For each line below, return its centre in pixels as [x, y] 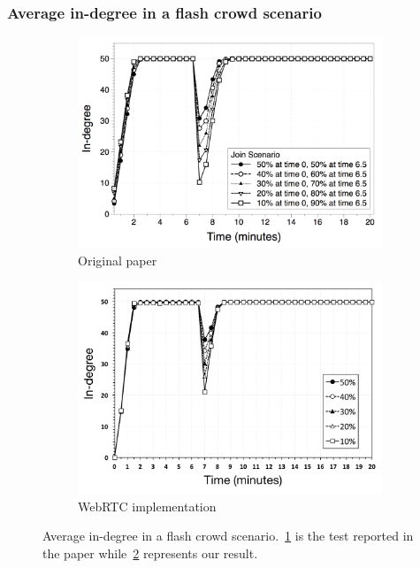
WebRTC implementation [147, 506]
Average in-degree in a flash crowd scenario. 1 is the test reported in [228, 536]
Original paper [118, 260]
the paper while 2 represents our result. [150, 553]
